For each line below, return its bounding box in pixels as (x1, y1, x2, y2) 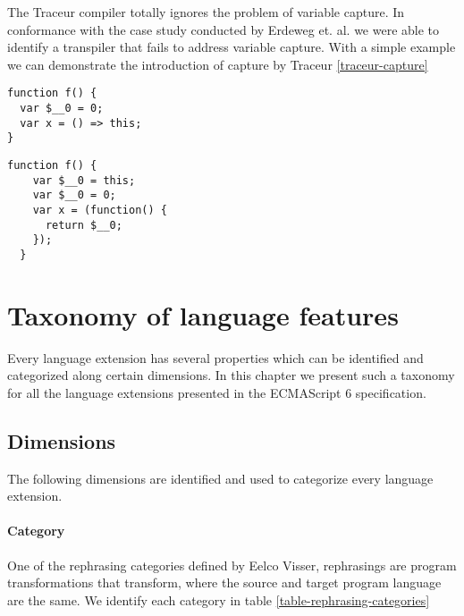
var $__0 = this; (32, 173, 136, 187)
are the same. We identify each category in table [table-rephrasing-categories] (7, 590, 430, 609)
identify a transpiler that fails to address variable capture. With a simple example (7, 38, 456, 56)
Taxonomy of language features (7, 296, 399, 333)
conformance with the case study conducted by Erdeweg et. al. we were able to (7, 20, 440, 38)
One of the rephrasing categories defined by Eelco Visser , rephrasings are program (7, 555, 457, 574)
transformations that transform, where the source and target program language (7, 573, 442, 592)
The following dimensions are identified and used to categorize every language (7, 468, 434, 487)
